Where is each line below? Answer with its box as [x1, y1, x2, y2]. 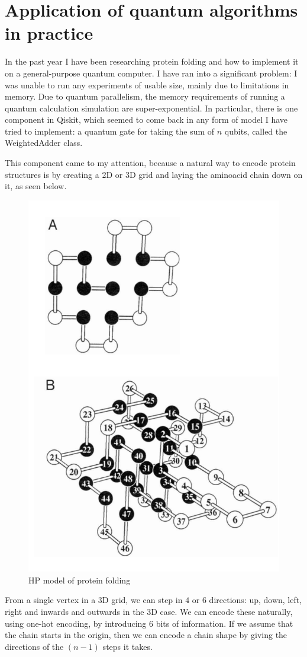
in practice [5, 21, 93, 45]
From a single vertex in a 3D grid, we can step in [5, 594, 183, 606]
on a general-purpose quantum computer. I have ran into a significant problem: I [5, 66, 298, 79]
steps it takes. [102, 640, 153, 652]
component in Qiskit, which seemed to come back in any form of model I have [5, 113, 288, 126]
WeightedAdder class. [5, 136, 83, 149]
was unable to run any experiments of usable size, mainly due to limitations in [5, 78, 289, 91]
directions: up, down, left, [209, 594, 302, 606]
